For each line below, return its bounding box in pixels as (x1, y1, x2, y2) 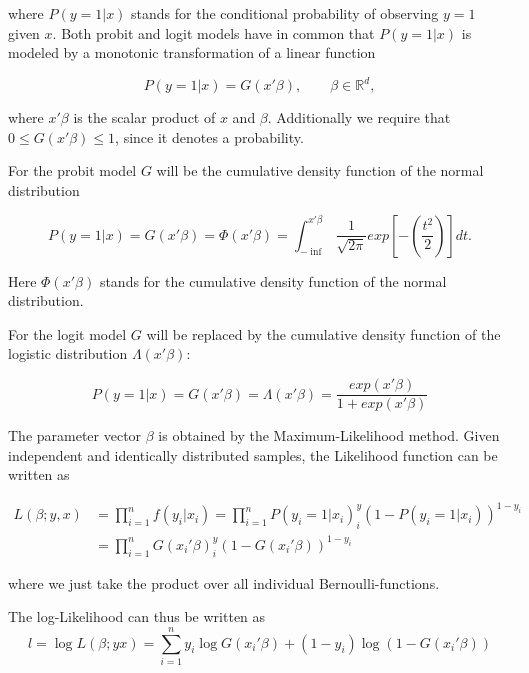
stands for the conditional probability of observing (131, 3, 439, 23)
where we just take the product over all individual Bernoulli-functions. (8, 572, 440, 593)
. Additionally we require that (267, 107, 451, 128)
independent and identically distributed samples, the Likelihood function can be (8, 444, 498, 465)
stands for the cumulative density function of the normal (99, 270, 447, 291)
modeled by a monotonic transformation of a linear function (8, 42, 376, 63)
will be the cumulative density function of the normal (156, 160, 484, 181)
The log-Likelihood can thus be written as (8, 606, 266, 627)
